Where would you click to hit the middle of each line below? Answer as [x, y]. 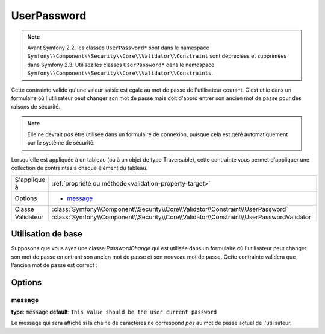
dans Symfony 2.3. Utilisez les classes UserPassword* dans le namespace [121, 65]
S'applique [30, 180]
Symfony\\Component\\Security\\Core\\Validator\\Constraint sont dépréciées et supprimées [157, 56]
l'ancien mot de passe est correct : [54, 265]
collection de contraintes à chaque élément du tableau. [79, 168]
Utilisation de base [47, 234]
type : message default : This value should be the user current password [114, 312]
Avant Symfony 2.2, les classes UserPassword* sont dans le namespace [119, 48]
